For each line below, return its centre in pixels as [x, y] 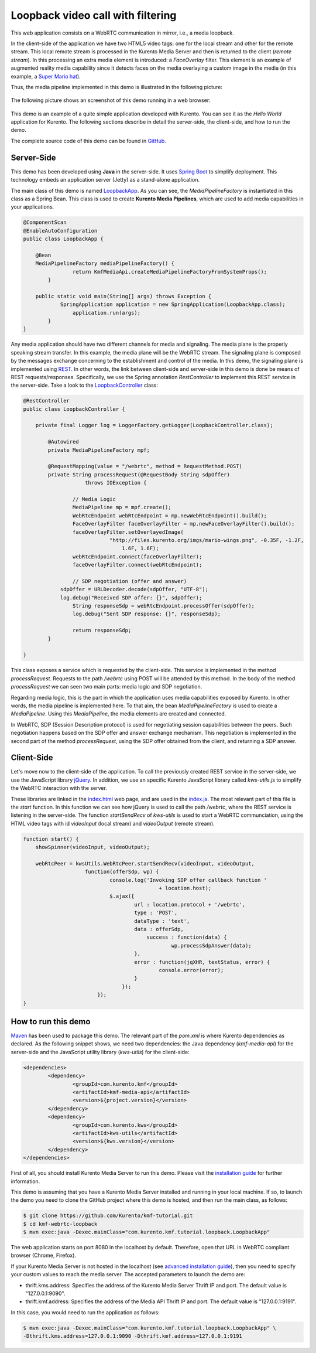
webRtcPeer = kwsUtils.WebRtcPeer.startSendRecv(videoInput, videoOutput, [145, 863]
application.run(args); [106, 313]
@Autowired [63, 442]
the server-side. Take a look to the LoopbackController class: [84, 385]
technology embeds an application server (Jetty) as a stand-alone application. [105, 180]
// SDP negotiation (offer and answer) [130, 581]
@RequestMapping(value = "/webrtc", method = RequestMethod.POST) [145, 466]
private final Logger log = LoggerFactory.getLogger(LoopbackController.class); [154, 425]
